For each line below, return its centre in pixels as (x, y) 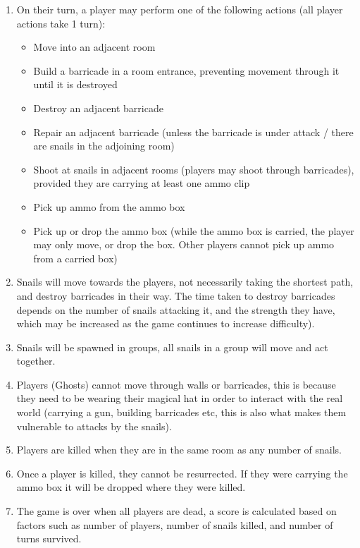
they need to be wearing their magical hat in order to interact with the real (180, 398)
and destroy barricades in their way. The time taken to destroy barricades (176, 295)
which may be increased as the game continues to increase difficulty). (166, 323)
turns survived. (49, 538)
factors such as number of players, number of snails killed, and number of (175, 524)
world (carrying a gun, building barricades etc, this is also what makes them (181, 412)
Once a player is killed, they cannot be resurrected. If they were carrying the (182, 473)
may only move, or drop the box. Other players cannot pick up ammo (184, 244)
